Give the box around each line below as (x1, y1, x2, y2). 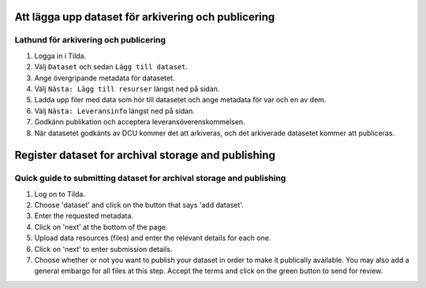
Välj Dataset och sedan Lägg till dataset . (34, 62, 189, 72)
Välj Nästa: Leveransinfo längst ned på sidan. (34, 106, 195, 116)
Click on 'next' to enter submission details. (34, 244, 173, 253)
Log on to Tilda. (34, 189, 86, 198)
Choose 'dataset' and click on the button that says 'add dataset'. (34, 201, 244, 210)
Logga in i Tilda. (34, 51, 87, 61)
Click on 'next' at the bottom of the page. (34, 222, 168, 231)
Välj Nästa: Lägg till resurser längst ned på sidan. (34, 83, 220, 94)
